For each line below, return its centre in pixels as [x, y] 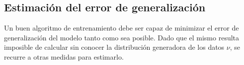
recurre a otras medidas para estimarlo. [64, 56]
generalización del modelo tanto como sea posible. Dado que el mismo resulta [122, 37]
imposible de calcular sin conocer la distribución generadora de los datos [114, 47]
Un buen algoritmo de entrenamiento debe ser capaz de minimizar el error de [122, 28]
